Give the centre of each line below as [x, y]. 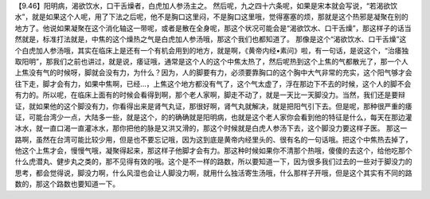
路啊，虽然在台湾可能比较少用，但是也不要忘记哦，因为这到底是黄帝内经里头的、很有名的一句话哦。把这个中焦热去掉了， [213, 139]
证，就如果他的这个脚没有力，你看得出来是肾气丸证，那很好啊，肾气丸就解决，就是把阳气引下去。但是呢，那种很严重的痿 [213, 106]
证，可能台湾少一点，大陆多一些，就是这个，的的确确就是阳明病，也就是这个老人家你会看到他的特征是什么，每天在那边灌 [213, 117]
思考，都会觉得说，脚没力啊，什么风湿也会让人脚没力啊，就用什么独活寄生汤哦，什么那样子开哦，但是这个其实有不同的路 [213, 173]
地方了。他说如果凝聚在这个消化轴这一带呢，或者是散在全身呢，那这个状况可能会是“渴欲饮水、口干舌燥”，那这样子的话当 [213, 28]
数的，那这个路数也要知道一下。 [67, 184]
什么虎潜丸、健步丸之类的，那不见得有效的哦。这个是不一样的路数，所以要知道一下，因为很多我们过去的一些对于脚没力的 [213, 162]
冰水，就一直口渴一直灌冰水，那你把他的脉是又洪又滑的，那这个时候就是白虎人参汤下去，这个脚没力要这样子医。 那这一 [211, 128]
